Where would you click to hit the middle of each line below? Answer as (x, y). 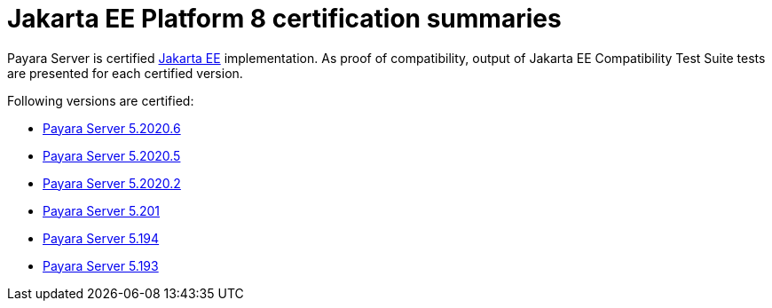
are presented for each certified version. (125, 73)
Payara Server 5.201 (101, 210)
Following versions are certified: (101, 100)
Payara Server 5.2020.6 (112, 128)
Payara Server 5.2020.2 (112, 183)
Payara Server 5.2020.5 (112, 155)
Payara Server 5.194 (101, 238)
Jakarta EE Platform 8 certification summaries (284, 19)
